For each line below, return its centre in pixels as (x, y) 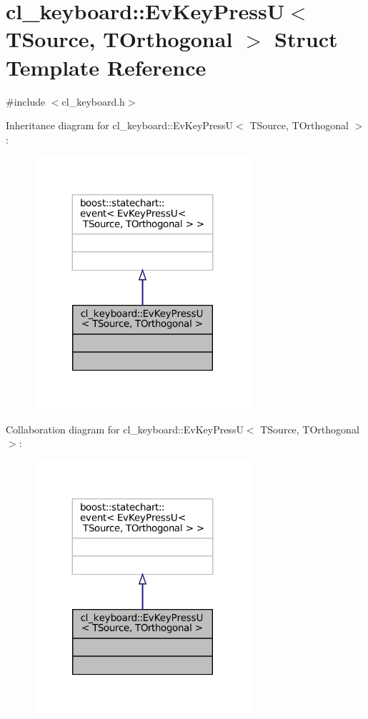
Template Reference (106, 67)
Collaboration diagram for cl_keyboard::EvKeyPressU (125, 429)
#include (26, 101)
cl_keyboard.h (93, 101)
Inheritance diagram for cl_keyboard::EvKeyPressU (120, 125)
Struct (306, 39)
